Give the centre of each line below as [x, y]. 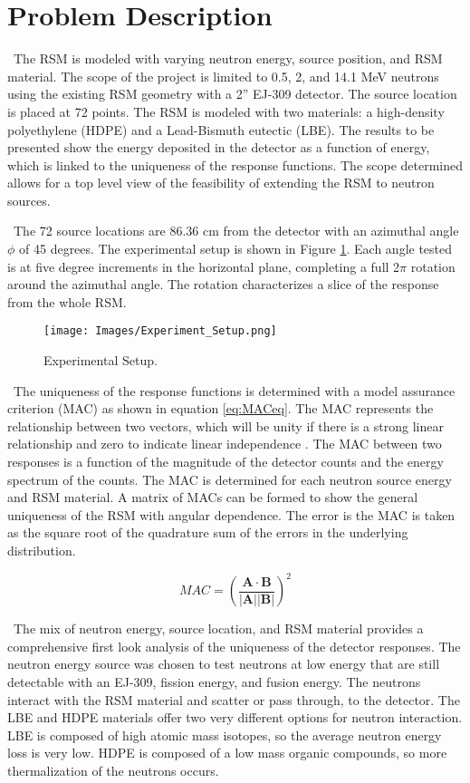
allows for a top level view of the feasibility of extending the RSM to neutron [221, 183]
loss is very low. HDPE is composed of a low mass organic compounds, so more [227, 753]
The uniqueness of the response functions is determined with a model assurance [234, 390]
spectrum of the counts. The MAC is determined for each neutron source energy [230, 479]
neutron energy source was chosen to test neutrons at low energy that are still [224, 664]
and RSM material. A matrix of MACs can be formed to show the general [213, 497]
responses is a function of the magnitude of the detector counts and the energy [225, 462]
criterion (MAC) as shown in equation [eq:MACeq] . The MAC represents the [221, 408]
